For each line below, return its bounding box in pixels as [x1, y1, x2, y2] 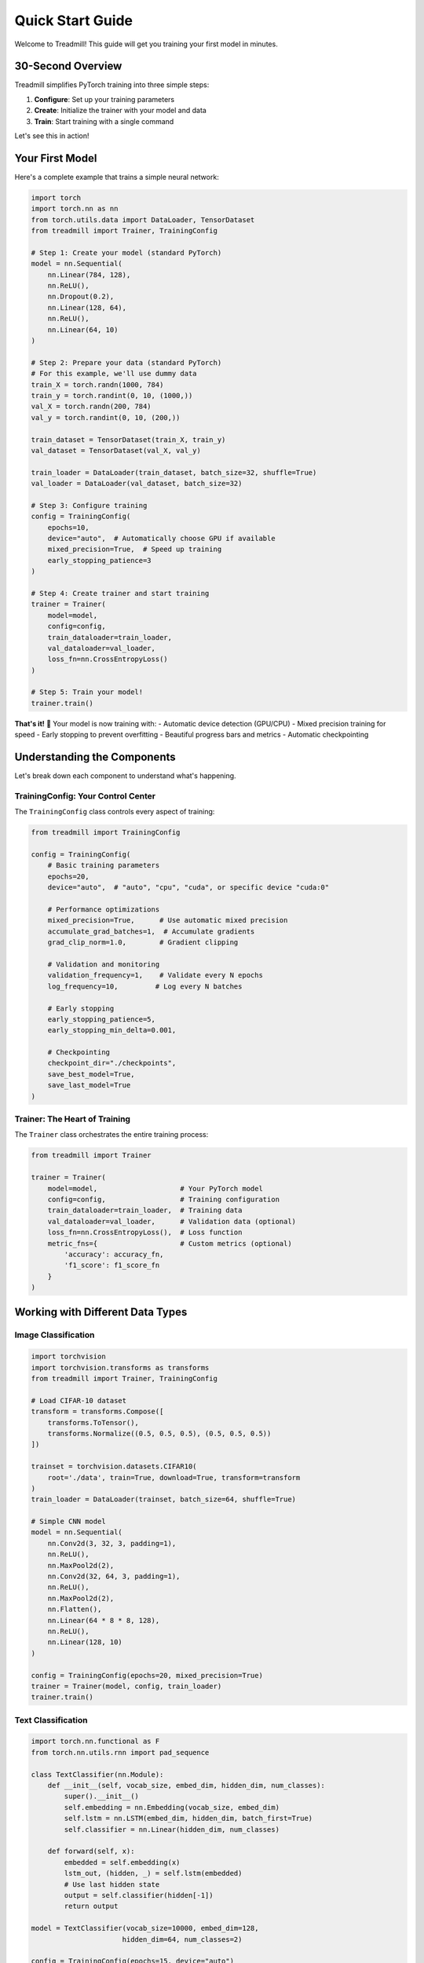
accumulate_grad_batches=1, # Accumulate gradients [47, 927, 255, 936]
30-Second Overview [14, 60, 122, 73]
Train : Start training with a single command [34, 116, 174, 126]
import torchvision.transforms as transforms [31, 1363, 210, 1372]
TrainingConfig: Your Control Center [14, 790, 156, 801]
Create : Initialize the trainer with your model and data [34, 106, 207, 115]
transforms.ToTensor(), [47, 1418, 139, 1427]
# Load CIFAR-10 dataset [31, 1396, 127, 1405]
